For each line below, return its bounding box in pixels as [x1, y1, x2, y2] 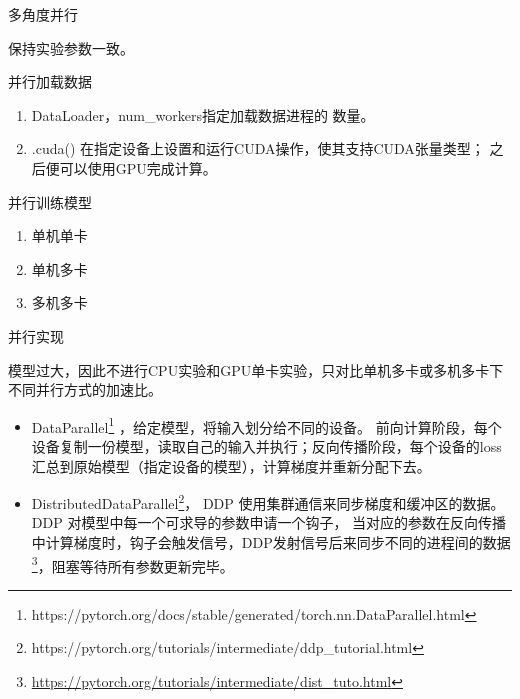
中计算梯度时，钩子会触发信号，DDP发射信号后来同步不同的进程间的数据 [31, 532, 511, 552]
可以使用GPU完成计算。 [59, 157, 217, 178]
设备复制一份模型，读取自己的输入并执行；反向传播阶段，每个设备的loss [31, 435, 502, 456]
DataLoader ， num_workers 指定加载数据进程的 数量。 [31, 104, 375, 125]
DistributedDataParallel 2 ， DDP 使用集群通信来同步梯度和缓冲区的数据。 [31, 490, 505, 513]
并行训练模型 [8, 191, 92, 212]
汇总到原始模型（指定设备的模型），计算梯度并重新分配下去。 [31, 455, 431, 476]
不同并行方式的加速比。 [8, 379, 162, 400]
